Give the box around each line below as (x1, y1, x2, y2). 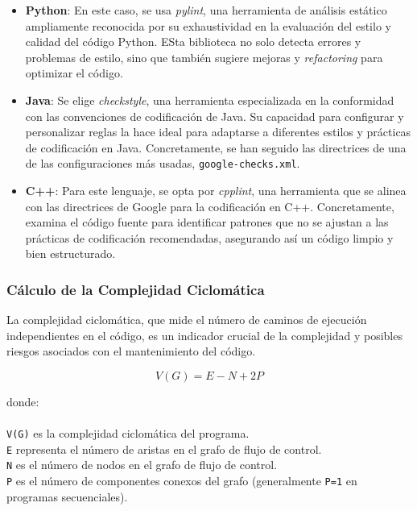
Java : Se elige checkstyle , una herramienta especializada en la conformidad (25, 91, 394, 108)
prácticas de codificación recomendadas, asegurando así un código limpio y (25, 229, 394, 246)
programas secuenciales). (6, 488, 128, 505)
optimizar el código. (25, 64, 123, 81)
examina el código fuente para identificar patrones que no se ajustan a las (25, 214, 389, 231)
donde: (6, 393, 39, 409)
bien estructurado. (25, 245, 116, 262)
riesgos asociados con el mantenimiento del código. (6, 343, 256, 359)
